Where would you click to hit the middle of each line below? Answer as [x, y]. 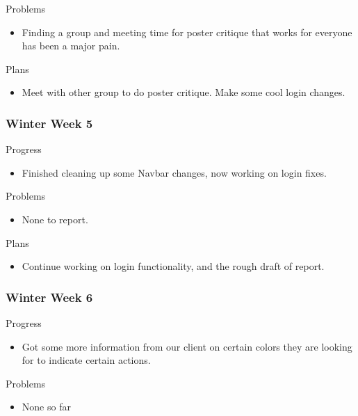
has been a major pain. [71, 46]
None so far [46, 407]
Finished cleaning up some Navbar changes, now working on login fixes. [174, 172]
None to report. [55, 219]
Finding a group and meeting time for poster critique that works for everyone [187, 32]
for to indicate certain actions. [86, 360]
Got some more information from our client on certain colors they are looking [187, 346]
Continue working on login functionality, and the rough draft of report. [173, 266]
